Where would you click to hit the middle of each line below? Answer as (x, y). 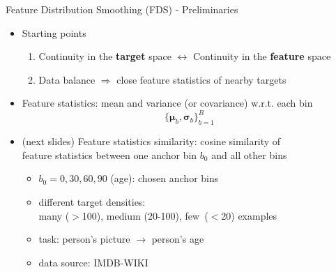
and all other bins (249, 154)
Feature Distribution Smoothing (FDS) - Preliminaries (122, 9)
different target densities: (92, 202)
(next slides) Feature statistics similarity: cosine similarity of (151, 141)
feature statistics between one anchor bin (109, 154)
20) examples (249, 215)
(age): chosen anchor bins (165, 178)
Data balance (67, 79)
